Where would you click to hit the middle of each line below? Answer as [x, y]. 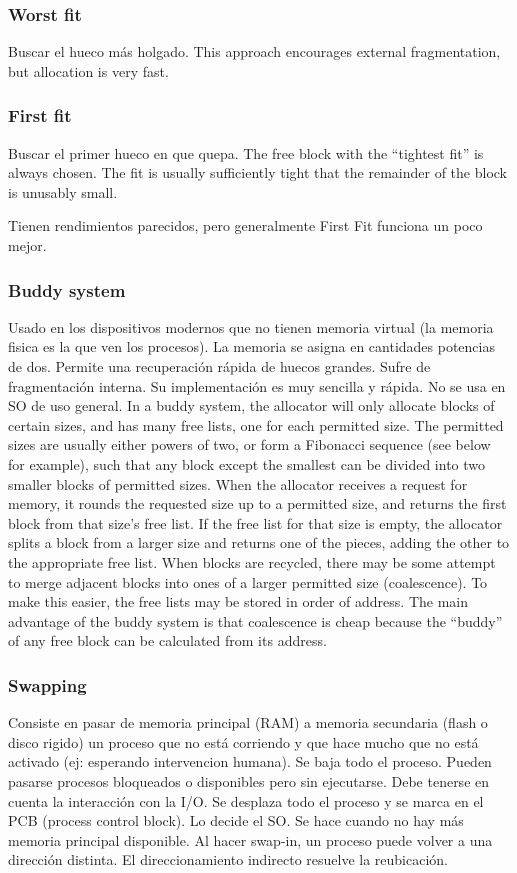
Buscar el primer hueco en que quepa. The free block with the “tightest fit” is [246, 152]
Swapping [47, 684]
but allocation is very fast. [88, 70]
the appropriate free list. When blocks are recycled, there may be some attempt [252, 561]
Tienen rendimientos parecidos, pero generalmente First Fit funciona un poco [245, 225]
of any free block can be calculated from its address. [167, 640]
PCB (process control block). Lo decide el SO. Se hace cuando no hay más [236, 820]
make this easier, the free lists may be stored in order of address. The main [238, 601]
